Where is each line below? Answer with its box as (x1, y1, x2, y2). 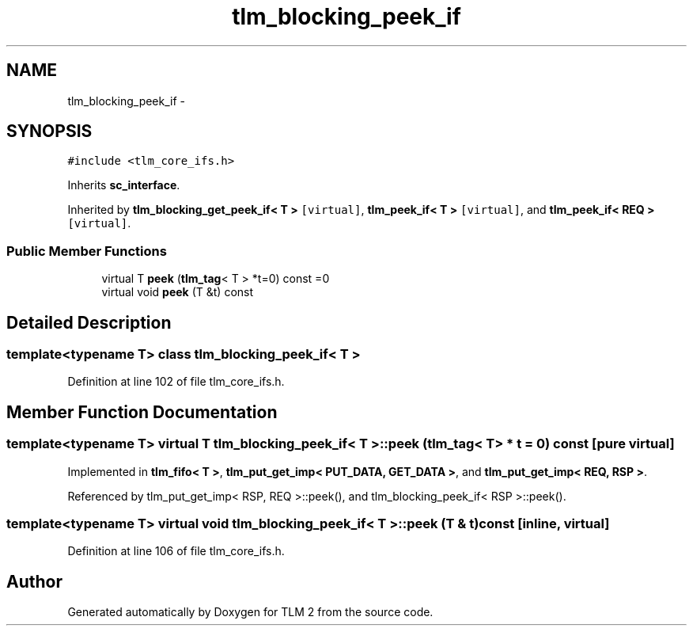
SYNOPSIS (6, 121, 93, 142)
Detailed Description (6, 312, 172, 333)
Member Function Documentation (6, 402, 278, 422)
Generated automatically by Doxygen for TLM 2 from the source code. (67, 605, 434, 619)
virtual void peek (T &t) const (101, 285, 254, 299)
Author (6, 571, 62, 592)
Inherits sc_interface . (67, 178, 180, 192)
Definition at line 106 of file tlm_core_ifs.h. (67, 544, 285, 558)
